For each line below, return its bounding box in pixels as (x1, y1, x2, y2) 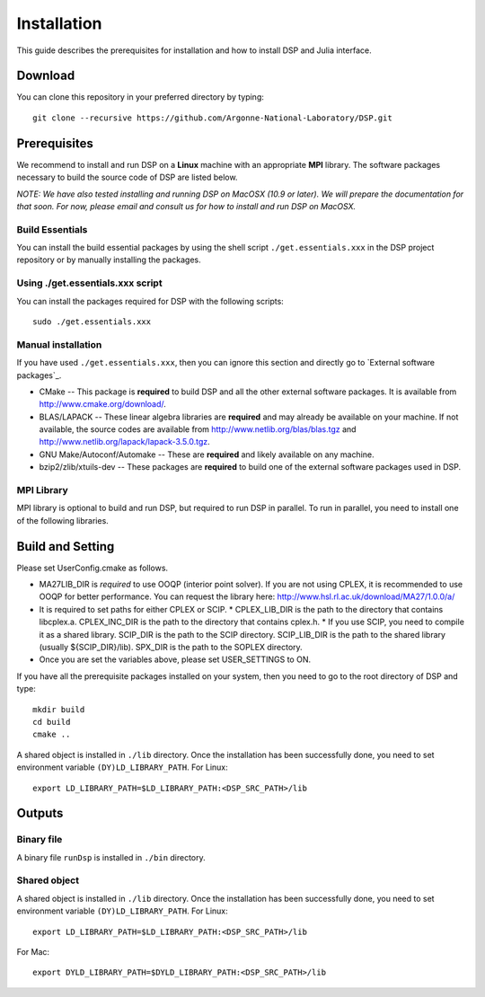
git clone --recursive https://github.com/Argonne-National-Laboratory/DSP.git (32, 112, 392, 123)
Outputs (16, 806, 64, 821)
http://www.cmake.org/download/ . (39, 399, 166, 410)
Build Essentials (16, 223, 88, 235)
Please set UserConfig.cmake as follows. (16, 562, 169, 573)
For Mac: (16, 947, 49, 957)
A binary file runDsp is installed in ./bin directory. (16, 851, 206, 862)
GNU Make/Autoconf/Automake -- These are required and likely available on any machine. (39, 449, 375, 460)
